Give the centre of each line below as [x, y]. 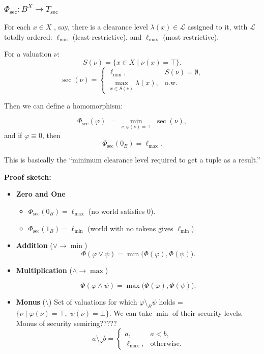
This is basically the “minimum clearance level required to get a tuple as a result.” [132, 160]
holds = [171, 302]
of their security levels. [208, 313]
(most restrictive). [191, 36]
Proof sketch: [28, 176]
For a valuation [28, 54]
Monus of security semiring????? [66, 323]
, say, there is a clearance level [101, 27]
